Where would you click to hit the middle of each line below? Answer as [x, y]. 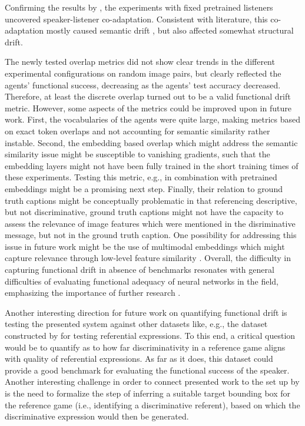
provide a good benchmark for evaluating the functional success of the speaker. [147, 370]
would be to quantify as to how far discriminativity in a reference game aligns [145, 347]
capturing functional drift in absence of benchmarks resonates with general [140, 270]
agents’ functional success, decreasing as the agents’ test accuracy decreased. [143, 85]
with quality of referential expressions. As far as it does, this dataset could [139, 359]
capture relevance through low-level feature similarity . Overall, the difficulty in [148, 258]
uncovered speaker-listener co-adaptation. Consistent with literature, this [136, 19]
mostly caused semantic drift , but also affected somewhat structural [170, 30]
